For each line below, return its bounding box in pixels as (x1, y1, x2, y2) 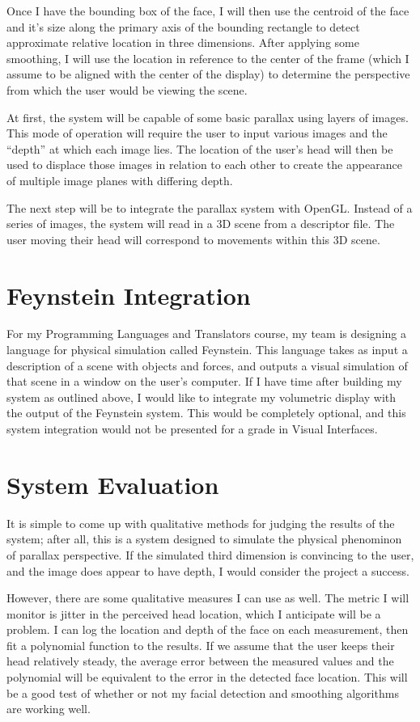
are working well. (6, 700, 91, 717)
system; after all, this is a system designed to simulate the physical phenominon (6, 530, 402, 547)
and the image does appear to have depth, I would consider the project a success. (6, 562, 409, 579)
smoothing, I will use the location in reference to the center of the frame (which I (6, 49, 409, 66)
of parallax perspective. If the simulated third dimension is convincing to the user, (6, 546, 414, 563)
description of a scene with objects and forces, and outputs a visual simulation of (6, 357, 408, 374)
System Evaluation (6, 467, 219, 500)
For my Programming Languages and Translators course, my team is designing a (6, 325, 406, 342)
